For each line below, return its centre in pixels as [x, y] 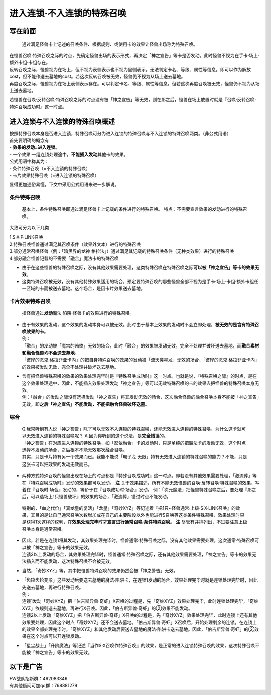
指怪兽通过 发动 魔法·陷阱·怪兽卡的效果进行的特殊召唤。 [78, 313]
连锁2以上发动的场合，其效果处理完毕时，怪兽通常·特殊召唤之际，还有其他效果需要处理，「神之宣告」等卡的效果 [137, 554]
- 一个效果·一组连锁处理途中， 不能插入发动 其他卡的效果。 [69, 154]
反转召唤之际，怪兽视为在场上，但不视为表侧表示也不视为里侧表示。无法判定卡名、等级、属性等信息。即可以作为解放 [130, 69]
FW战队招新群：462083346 [38, 679]
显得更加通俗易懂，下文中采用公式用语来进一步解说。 [64, 185]
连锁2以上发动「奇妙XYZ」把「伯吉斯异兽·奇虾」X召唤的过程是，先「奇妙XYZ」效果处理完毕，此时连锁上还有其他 [140, 615]
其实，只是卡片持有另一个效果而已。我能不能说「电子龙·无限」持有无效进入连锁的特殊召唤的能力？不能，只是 [135, 457]
